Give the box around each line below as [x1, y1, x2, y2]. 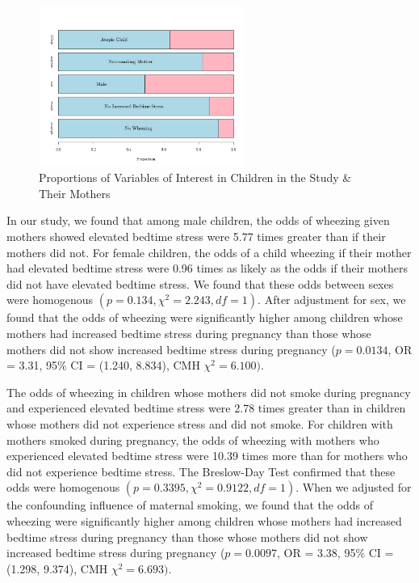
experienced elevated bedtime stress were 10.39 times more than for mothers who [6, 447, 408, 464]
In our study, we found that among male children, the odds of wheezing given [6, 212, 390, 229]
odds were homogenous [6, 479, 120, 496]
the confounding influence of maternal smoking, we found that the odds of [6, 496, 374, 513]
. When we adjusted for [295, 479, 412, 496]
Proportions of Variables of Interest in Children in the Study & [39, 169, 352, 186]
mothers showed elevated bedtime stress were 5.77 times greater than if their [6, 228, 386, 245]
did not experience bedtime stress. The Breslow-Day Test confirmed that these [6, 463, 396, 479]
